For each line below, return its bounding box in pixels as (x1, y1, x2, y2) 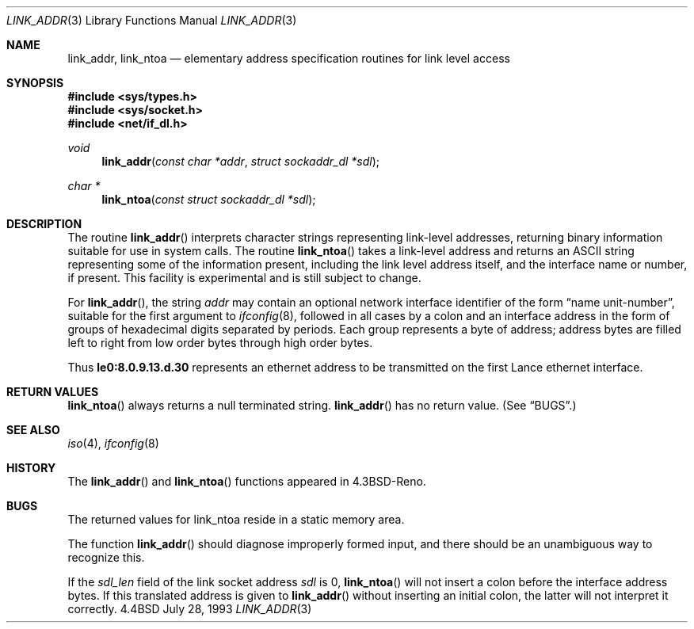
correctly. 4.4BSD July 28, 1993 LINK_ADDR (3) (67, 602, 312, 616)
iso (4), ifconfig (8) (67, 436, 159, 450)
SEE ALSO (6, 423, 60, 436)
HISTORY (6, 461, 56, 475)
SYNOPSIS (6, 76, 64, 90)
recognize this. (67, 551, 145, 564)
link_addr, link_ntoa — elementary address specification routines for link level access (67, 51, 510, 65)
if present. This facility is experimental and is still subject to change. (67, 271, 421, 284)
